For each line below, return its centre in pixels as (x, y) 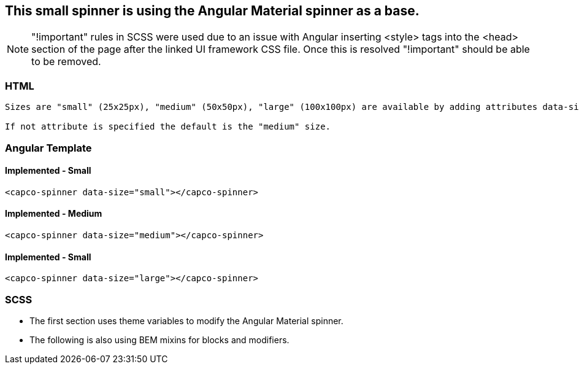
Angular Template (48, 148)
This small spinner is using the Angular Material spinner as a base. (212, 11)
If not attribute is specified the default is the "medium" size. (168, 127)
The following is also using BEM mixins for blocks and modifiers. (159, 340)
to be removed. (66, 62)
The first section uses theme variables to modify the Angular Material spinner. (186, 320)
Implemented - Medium (54, 214)
